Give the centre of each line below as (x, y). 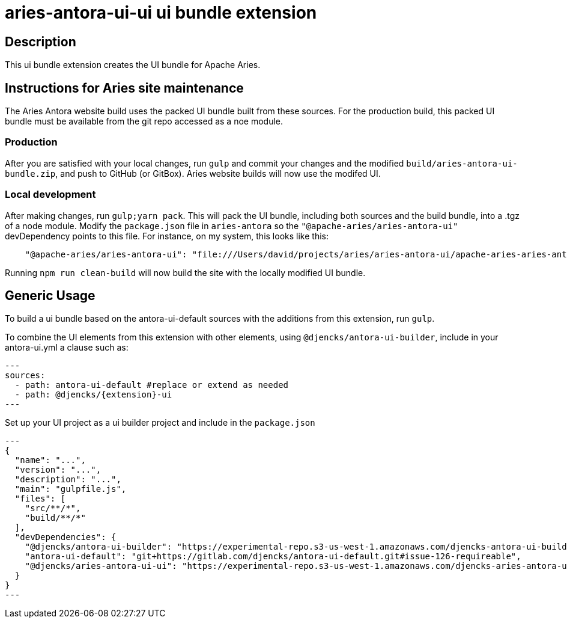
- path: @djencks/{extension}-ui (93, 395)
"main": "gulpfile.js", (71, 489)
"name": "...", (50, 460)
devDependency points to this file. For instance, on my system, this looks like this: (167, 236)
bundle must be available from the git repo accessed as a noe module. (144, 121)
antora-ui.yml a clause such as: (67, 348)
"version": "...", (58, 470)
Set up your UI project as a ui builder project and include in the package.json (160, 423)
